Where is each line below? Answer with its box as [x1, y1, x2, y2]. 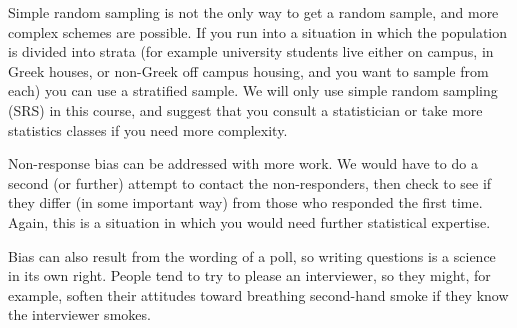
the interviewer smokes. [8, 304, 151, 325]
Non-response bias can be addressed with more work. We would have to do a [8, 153, 478, 174]
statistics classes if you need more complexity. [8, 119, 288, 140]
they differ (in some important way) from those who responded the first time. [8, 192, 483, 213]
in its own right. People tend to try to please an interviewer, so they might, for [8, 265, 491, 286]
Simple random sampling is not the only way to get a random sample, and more [8, 2, 499, 22]
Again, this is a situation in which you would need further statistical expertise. [8, 211, 491, 232]
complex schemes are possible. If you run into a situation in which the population [8, 21, 508, 42]
